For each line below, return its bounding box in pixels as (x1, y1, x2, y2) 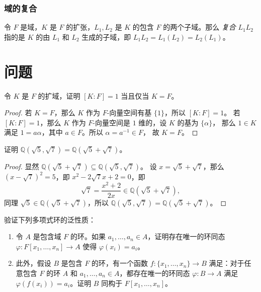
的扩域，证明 (38, 90, 80, 101)
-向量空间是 (93, 117, 131, 127)
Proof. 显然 (4, 161, 39, 171)
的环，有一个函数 (92, 258, 148, 268)
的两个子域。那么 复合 (163, 22, 236, 32)
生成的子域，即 (81, 31, 131, 42)
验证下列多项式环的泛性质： (4, 214, 96, 225)
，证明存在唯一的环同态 (147, 231, 225, 242)
